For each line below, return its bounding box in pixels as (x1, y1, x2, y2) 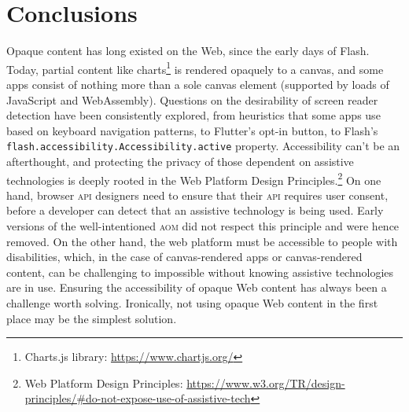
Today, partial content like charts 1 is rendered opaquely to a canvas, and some (6, 58, 384, 77)
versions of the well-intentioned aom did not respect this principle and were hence (6, 218, 400, 234)
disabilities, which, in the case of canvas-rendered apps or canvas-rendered (6, 248, 363, 265)
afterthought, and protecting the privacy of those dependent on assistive (6, 153, 354, 169)
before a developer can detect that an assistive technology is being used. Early (6, 202, 384, 219)
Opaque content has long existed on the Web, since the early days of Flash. (6, 42, 370, 59)
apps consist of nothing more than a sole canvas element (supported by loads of (6, 75, 389, 92)
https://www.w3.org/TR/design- (186, 374, 345, 391)
